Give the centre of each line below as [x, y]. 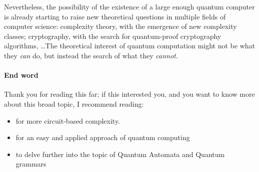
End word [21, 75]
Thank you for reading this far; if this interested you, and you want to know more [129, 94]
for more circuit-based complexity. [68, 120]
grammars [31, 164]
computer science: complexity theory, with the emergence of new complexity [120, 26]
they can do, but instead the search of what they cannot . [91, 55]
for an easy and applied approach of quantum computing [103, 137]
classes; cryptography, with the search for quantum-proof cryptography [113, 36]
